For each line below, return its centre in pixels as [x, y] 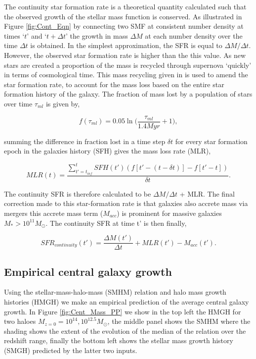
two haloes [20, 321]
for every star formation [211, 141]
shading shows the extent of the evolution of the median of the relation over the [125, 331]
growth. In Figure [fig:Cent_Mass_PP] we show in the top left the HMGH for [123, 311]
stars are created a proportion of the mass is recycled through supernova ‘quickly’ [128, 65]
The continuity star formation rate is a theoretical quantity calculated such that [125, 6]
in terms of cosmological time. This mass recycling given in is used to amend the [126, 75]
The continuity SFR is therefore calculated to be [78, 193]
